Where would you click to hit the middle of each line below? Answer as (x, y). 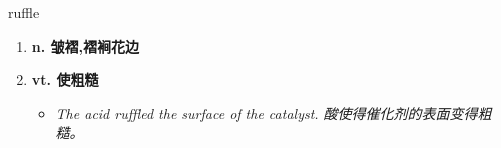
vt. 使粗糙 (65, 79)
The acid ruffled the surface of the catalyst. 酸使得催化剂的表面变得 (266, 112)
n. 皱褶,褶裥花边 (85, 45)
